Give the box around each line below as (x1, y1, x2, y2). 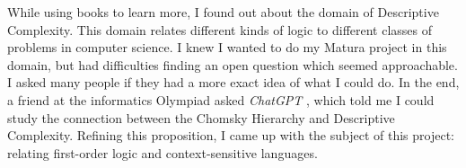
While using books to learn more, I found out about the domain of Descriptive (7, 3, 439, 21)
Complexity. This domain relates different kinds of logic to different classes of (7, 20, 433, 39)
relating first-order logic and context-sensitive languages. (7, 143, 318, 162)
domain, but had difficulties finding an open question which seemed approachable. (7, 55, 458, 74)
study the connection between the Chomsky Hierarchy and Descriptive (7, 108, 395, 127)
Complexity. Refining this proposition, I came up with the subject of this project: (7, 126, 455, 145)
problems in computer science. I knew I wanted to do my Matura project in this (7, 38, 447, 57)
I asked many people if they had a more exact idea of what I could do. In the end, (7, 73, 460, 92)
